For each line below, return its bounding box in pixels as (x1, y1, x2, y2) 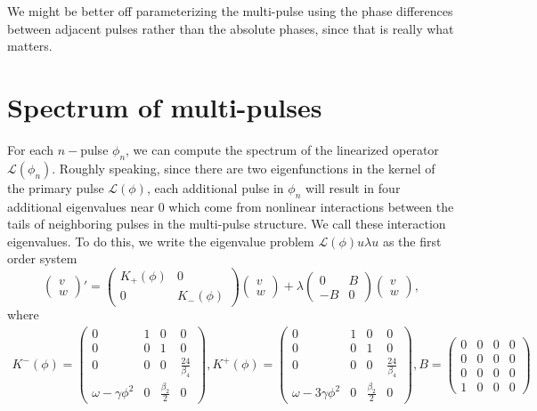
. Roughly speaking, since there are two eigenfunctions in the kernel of (52, 158, 435, 177)
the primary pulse (7, 178, 104, 197)
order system (7, 249, 77, 268)
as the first (382, 231, 442, 250)
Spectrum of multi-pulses (7, 88, 322, 125)
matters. (7, 36, 53, 55)
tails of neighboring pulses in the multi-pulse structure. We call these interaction (7, 214, 446, 233)
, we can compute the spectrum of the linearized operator (126, 140, 439, 158)
